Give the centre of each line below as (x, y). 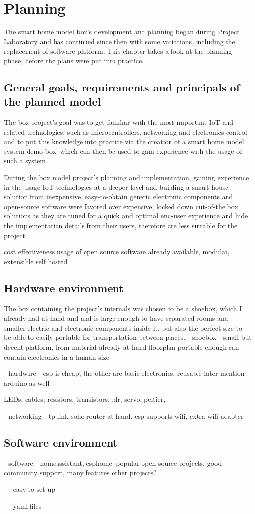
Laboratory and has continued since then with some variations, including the (120, 41)
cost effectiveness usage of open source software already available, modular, (117, 252)
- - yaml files (23, 505)
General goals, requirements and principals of (122, 87)
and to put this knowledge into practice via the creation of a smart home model (124, 141)
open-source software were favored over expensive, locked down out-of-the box (121, 206)
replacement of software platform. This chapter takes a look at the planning (118, 51)
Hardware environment (64, 287)
